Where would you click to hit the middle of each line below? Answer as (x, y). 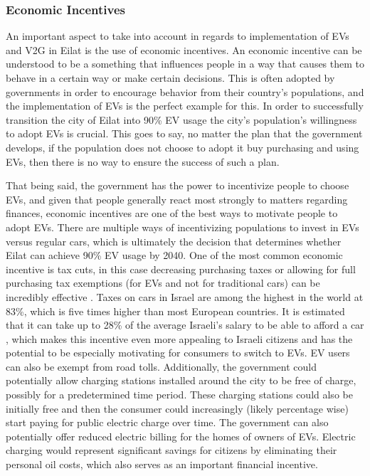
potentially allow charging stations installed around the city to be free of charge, (181, 380)
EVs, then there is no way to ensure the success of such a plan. (143, 161)
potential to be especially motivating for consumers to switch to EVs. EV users (178, 353)
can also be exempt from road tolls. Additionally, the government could (162, 366)
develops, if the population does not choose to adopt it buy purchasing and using (183, 147)
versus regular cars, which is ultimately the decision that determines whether (174, 241)
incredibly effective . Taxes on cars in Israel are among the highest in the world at (185, 296)
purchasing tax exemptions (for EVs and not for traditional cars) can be (163, 283)
